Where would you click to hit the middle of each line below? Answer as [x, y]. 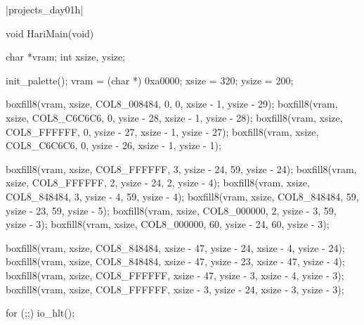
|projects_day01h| [45, 9]
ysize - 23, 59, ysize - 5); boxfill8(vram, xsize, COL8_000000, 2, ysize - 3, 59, [171, 210]
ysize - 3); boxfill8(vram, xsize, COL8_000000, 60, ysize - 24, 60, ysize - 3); [168, 224]
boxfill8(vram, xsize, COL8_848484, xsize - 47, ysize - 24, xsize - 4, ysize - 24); [175, 247]
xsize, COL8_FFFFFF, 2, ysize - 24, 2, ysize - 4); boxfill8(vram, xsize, [158, 183]
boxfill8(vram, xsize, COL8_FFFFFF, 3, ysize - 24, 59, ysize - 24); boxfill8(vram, [181, 168]
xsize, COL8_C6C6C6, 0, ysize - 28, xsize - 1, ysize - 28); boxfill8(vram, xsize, [174, 117]
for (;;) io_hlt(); [40, 313]
